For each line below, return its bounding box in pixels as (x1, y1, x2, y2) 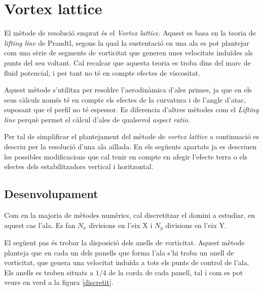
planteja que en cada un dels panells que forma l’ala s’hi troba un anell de (4, 247, 234, 257)
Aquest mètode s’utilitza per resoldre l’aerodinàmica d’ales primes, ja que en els (4, 84, 252, 95)
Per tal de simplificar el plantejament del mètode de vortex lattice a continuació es (4, 131, 259, 142)
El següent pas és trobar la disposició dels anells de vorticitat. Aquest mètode (4, 237, 245, 248)
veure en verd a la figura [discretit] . (4, 277, 114, 287)
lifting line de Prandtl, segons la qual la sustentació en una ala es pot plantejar (4, 37, 249, 48)
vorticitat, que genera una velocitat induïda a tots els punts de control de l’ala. (4, 257, 249, 268)
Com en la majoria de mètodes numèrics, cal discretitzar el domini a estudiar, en (4, 210, 255, 220)
